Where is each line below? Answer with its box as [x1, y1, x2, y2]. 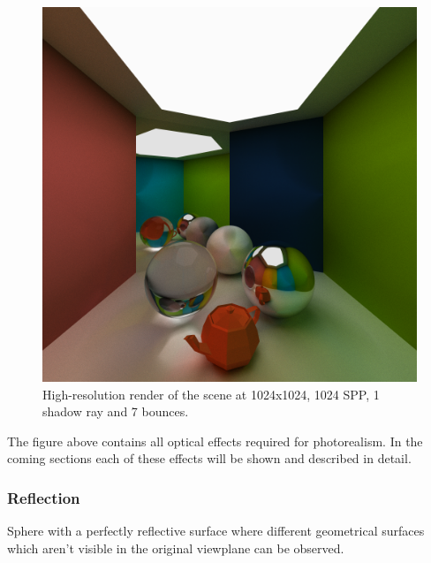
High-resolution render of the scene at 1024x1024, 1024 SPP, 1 [42, 384, 380, 403]
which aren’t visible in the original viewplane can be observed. [7, 538, 344, 557]
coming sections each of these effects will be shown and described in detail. [7, 449, 412, 468]
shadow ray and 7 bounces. [42, 402, 189, 421]
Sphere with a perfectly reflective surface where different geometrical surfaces [7, 521, 425, 540]
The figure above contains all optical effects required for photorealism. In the [7, 431, 423, 450]
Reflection [7, 486, 80, 508]
